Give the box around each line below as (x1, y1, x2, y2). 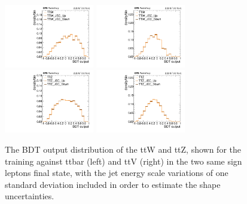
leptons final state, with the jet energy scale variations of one (5, 166, 228, 179)
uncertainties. (5, 190, 54, 202)
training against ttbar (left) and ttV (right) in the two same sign (5, 154, 242, 167)
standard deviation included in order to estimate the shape (5, 178, 221, 190)
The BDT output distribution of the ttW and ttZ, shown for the (5, 143, 241, 155)
